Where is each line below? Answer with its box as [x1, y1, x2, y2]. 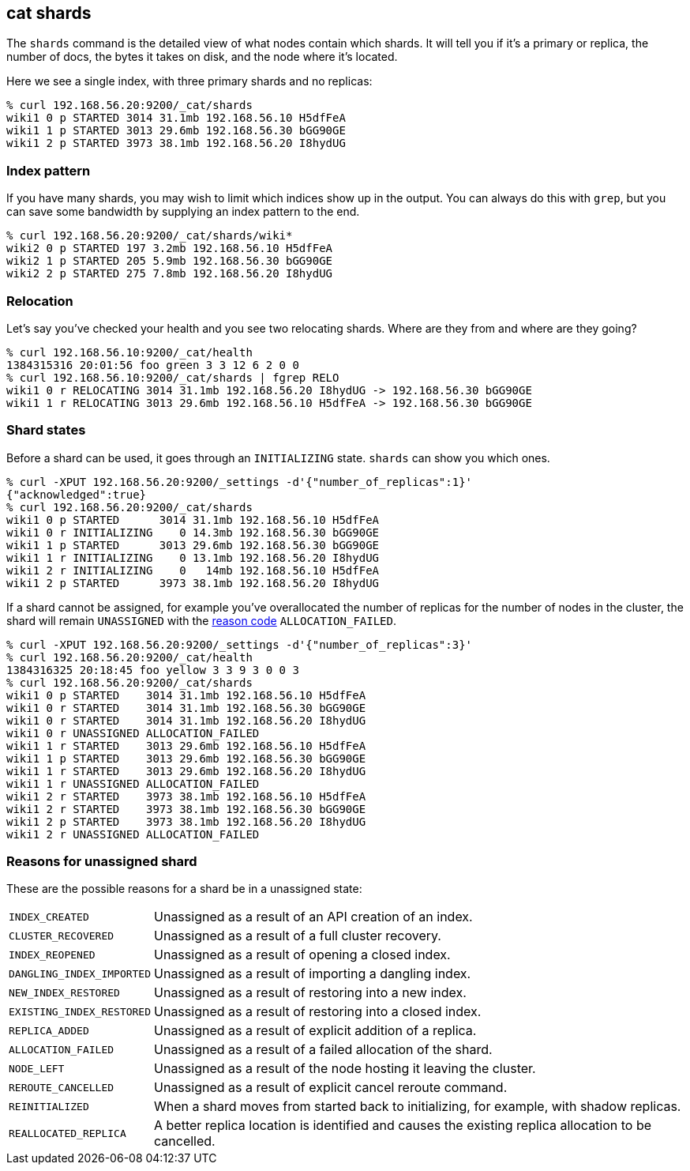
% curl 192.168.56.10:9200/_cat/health [6, 345, 253, 359]
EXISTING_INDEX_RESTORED [9, 1005, 152, 1018]
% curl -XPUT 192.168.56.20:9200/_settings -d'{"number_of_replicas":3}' [6, 638, 473, 651]
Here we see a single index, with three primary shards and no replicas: [6, 74, 373, 88]
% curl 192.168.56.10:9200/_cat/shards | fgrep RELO [6, 371, 339, 384]
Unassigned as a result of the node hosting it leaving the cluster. [154, 1060, 536, 1077]
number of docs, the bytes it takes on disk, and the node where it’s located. [6, 50, 398, 64]
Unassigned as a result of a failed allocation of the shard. [154, 1041, 493, 1058]
